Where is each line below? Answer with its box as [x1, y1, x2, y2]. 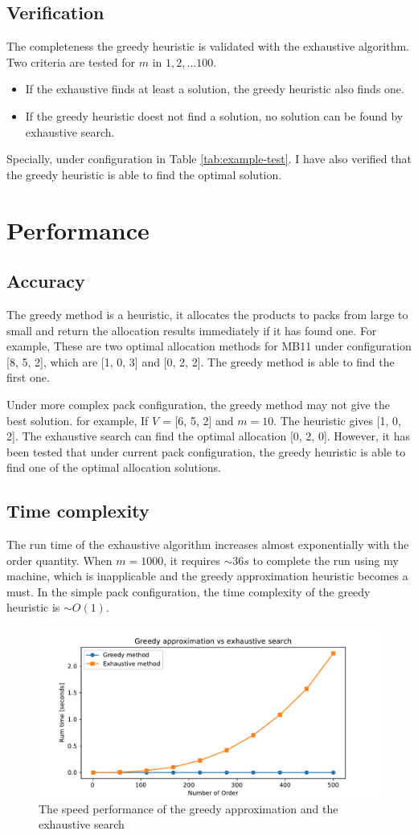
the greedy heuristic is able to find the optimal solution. [6, 166, 282, 182]
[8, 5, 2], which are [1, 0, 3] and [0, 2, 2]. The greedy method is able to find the [6, 353, 395, 370]
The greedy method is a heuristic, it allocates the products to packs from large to [6, 305, 408, 322]
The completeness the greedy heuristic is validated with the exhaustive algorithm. [6, 38, 409, 55]
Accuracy [6, 268, 85, 293]
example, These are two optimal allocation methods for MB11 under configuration [6, 338, 412, 354]
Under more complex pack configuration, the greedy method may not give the [6, 395, 390, 412]
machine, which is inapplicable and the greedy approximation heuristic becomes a [6, 567, 408, 584]
